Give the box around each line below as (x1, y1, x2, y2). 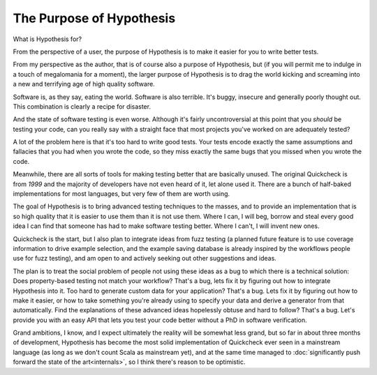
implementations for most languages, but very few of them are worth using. (13, 190, 230, 198)
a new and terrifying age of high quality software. (13, 80, 155, 89)
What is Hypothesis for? (13, 35, 82, 43)
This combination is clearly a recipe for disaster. (13, 102, 151, 111)
